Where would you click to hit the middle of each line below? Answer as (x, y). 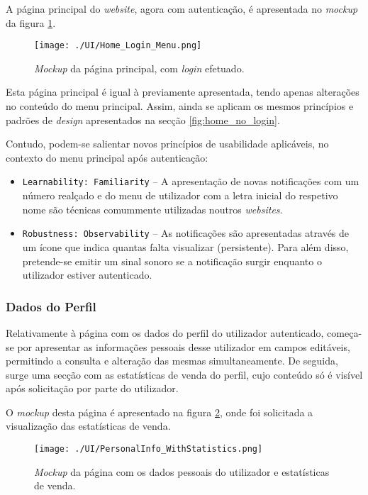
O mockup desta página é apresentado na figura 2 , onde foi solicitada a (160, 412)
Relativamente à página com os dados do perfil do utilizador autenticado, (165, 332)
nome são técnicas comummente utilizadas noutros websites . (152, 209)
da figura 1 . (31, 22)
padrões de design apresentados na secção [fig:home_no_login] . (143, 119)
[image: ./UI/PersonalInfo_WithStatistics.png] (149, 449)
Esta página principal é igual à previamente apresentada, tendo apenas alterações (183, 92)
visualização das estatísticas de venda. (88, 426)
